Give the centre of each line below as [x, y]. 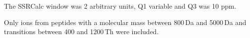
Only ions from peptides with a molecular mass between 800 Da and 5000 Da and [125, 22]
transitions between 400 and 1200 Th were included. [81, 32]
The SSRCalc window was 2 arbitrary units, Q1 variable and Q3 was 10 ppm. [120, 6]
